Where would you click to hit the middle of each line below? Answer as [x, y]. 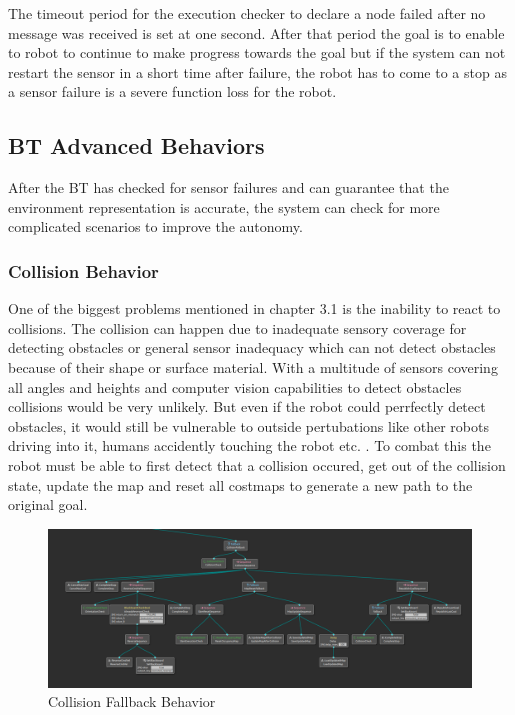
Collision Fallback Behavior [132, 701]
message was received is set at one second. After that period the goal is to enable [256, 32]
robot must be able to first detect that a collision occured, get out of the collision [257, 464]
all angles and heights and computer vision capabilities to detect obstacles [235, 386]
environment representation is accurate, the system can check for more [224, 206]
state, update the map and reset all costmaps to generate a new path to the [240, 484]
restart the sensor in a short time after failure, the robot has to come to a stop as [257, 71]
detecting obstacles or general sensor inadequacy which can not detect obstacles [252, 347]
